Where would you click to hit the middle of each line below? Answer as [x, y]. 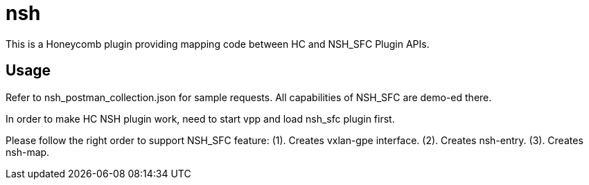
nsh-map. [28, 152]
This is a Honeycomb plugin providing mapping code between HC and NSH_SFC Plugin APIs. [218, 44]
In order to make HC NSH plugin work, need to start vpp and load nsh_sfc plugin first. [200, 118]
